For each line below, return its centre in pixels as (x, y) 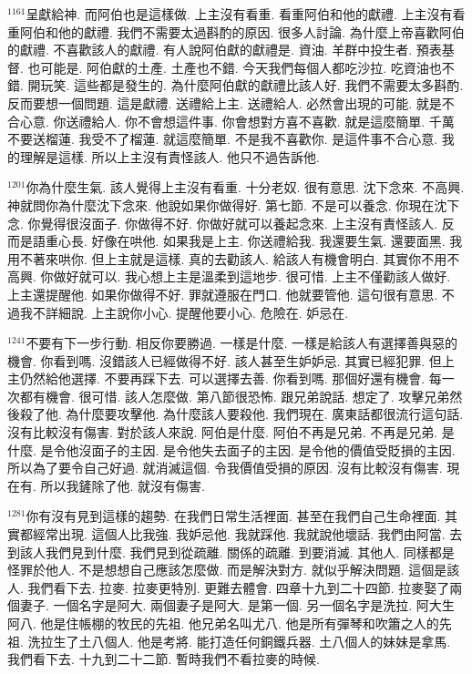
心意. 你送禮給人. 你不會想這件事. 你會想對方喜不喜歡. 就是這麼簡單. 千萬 (237, 121)
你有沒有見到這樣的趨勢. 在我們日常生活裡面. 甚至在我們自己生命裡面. (233, 516)
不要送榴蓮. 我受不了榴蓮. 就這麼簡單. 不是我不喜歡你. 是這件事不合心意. (223, 139)
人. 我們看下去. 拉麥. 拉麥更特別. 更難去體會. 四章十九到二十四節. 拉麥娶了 (229, 587)
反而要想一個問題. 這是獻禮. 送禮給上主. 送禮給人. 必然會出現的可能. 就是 (225, 102)
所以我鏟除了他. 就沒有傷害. (123, 485)
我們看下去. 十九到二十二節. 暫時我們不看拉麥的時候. (164, 659)
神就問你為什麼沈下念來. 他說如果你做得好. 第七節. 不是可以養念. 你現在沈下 (234, 204)
